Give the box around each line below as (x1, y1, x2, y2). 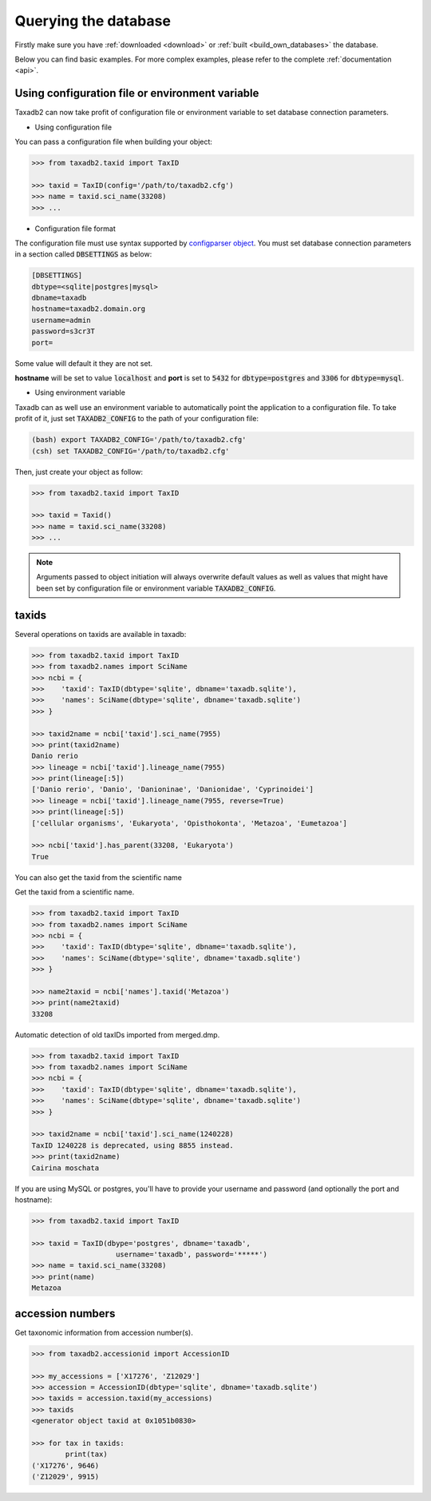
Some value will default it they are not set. (14, 358, 153, 368)
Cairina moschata (31, 1163, 100, 1173)
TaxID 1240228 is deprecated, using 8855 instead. (31, 1141, 235, 1150)
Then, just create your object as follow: (14, 467, 144, 476)
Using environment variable (34, 388, 125, 397)
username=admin (31, 316, 91, 324)
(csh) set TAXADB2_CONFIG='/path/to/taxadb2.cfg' (31, 446, 230, 456)
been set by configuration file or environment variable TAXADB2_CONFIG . (36, 583, 276, 593)
